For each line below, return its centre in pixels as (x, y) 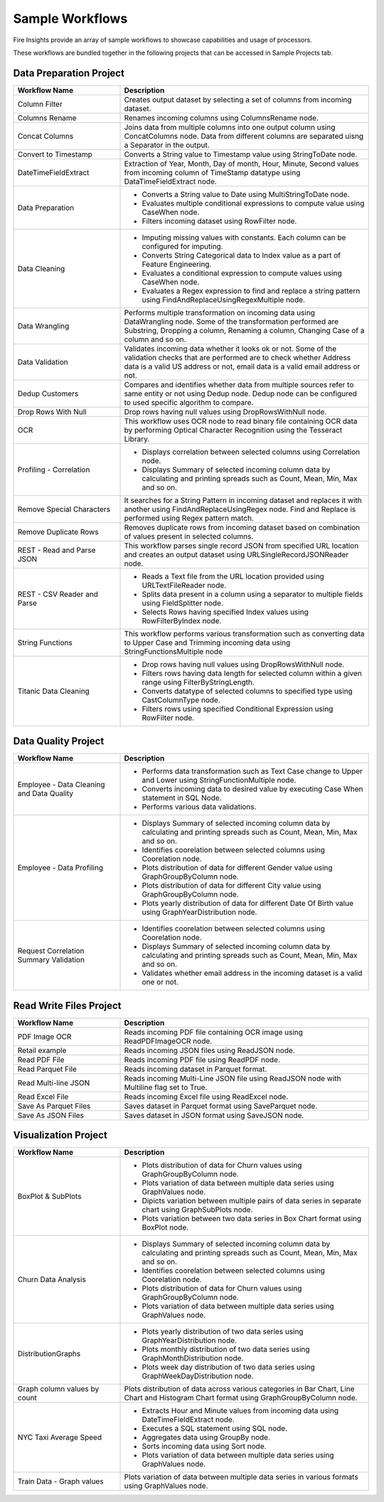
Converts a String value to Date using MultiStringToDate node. (246, 194)
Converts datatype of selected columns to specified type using (247, 691)
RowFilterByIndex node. (182, 620)
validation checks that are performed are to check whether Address (238, 357)
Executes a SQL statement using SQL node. (215, 1429)
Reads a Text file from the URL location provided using (233, 576)
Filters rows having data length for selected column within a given (252, 673)
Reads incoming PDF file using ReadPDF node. (202, 1059)
